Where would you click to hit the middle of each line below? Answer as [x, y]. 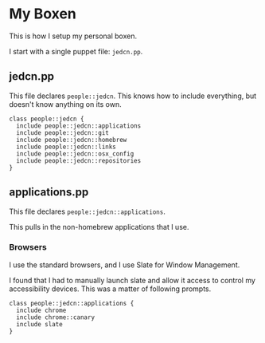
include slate [39, 324]
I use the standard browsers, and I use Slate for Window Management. [125, 265]
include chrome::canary [55, 317]
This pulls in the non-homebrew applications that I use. [99, 227]
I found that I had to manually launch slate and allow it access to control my [132, 280]
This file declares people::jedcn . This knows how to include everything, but [133, 96]
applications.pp [49, 192]
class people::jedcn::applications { [72, 303]
